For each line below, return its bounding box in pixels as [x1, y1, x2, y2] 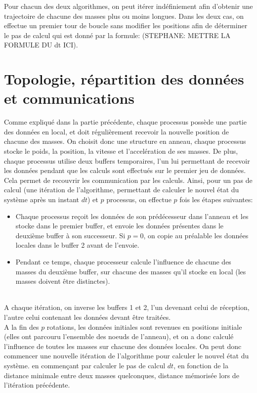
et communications [4, 88, 134, 108]
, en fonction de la [173, 360, 228, 370]
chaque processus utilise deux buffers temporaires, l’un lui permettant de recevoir [4, 155, 250, 166]
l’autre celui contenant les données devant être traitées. [4, 311, 171, 322]
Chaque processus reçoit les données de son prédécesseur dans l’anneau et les [15, 211, 249, 221]
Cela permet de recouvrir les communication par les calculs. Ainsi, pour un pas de [4, 175, 253, 185]
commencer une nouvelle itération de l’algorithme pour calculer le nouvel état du [4, 350, 249, 361]
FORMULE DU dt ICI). [4, 40, 78, 50]
